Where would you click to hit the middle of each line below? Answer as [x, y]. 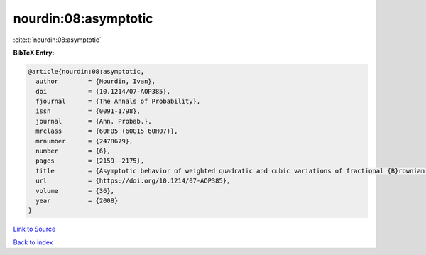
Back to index [33, 242]
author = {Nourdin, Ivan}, [96, 81]
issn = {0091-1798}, [88, 111]
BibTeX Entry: [34, 53]
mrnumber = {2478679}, [84, 141]
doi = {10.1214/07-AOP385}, [103, 91]
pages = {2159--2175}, [90, 161]
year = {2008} [77, 201]
